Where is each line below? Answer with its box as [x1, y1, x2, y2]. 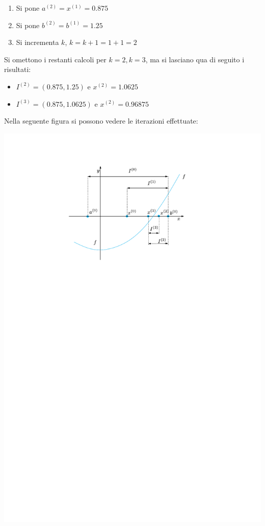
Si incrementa [16, 37, 59, 47]
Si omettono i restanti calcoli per [4, 54, 107, 64]
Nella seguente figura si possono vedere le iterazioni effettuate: [4, 115, 198, 126]
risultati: [4, 64, 31, 75]
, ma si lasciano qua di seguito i [145, 54, 245, 64]
